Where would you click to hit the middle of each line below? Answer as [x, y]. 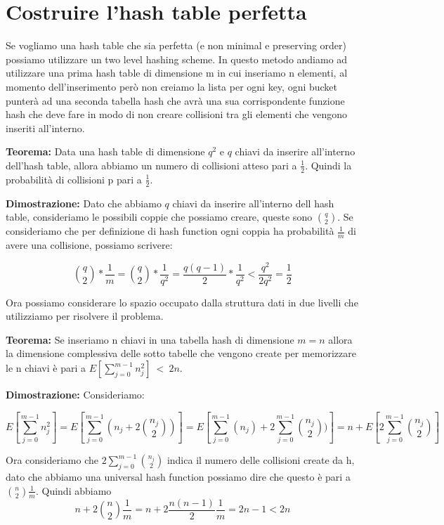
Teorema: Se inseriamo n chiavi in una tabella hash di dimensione [150, 339]
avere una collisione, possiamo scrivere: [89, 244]
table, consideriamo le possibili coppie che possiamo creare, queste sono [159, 217]
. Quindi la [328, 165]
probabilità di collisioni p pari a [74, 179]
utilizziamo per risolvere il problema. [85, 316]
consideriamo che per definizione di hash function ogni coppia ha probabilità [170, 231]
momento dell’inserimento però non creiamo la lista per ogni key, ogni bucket [172, 86]
